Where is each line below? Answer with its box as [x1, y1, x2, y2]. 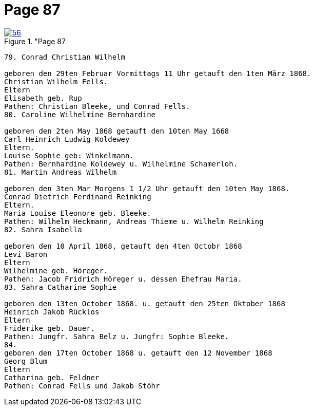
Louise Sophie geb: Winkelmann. [4, 151, 134, 160]
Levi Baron [4, 250, 48, 258]
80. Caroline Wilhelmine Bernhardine [4, 110, 156, 119]
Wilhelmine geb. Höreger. [4, 266, 108, 275]
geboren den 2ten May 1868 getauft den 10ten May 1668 [4, 126, 229, 135]
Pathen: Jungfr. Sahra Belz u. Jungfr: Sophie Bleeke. [4, 332, 229, 341]
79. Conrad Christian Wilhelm [4, 52, 126, 61]
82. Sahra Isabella [4, 225, 82, 234]
